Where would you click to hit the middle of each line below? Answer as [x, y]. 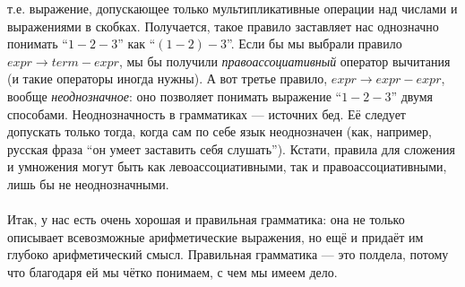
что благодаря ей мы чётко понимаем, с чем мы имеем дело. [172, 271]
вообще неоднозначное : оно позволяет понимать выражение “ [175, 96]
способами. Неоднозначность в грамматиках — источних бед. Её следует [207, 113]
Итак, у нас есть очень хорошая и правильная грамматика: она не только [206, 219]
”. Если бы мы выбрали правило [314, 43]
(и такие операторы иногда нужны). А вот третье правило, [168, 78]
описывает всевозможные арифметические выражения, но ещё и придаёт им [215, 236]
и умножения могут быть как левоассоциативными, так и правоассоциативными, [227, 166]
